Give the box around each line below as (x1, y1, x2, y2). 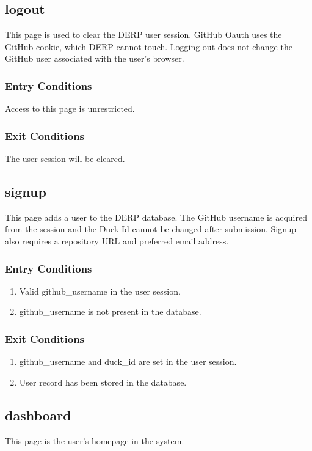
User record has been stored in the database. (19, 375, 187, 388)
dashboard (5, 405, 71, 424)
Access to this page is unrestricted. (5, 102, 135, 115)
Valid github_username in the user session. (19, 284, 181, 297)
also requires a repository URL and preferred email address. (5, 235, 229, 247)
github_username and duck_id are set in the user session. (19, 355, 237, 368)
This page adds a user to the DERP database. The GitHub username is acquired (5, 210, 307, 223)
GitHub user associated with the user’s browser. (5, 52, 184, 65)
